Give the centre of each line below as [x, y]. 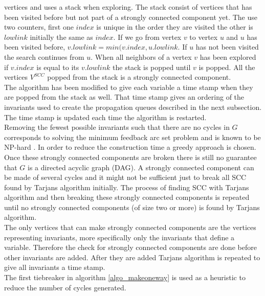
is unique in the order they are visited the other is [175, 27]
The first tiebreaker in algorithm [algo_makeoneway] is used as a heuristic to [125, 277]
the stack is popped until [152, 67]
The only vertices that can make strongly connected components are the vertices [130, 227]
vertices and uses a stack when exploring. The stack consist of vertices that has [128, 7]
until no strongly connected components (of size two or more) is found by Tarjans [132, 207]
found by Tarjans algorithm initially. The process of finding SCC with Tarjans [127, 187]
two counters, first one [39, 27]
